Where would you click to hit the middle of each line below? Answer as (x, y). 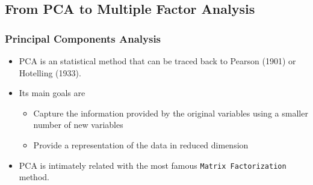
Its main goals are (52, 93)
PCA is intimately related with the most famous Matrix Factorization (153, 165)
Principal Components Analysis (83, 38)
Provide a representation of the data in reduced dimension (141, 144)
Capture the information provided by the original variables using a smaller (171, 113)
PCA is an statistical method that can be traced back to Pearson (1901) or (157, 61)
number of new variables (78, 125)
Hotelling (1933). (50, 72)
